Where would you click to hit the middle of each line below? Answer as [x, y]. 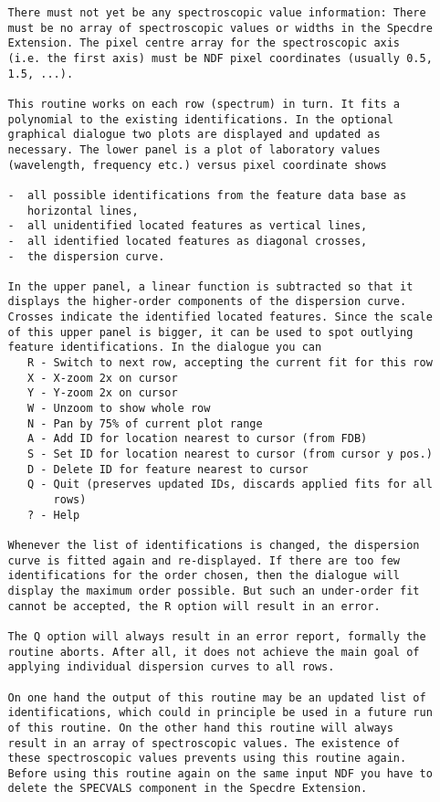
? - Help [53, 515]
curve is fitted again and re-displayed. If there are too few [204, 560]
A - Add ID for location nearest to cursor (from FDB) [197, 439]
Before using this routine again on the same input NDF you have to [220, 773]
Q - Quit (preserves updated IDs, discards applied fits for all [230, 485]
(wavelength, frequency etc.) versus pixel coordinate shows [197, 165]
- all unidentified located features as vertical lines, [188, 226]
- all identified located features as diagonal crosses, [188, 241]
